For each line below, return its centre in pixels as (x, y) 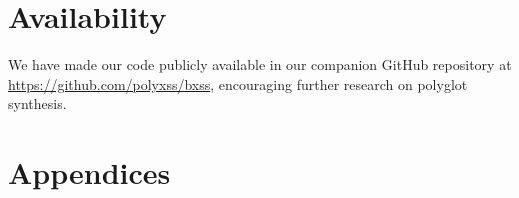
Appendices (89, 172)
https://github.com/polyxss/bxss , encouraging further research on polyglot (238, 83)
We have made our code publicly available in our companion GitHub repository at (260, 64)
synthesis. (37, 103)
